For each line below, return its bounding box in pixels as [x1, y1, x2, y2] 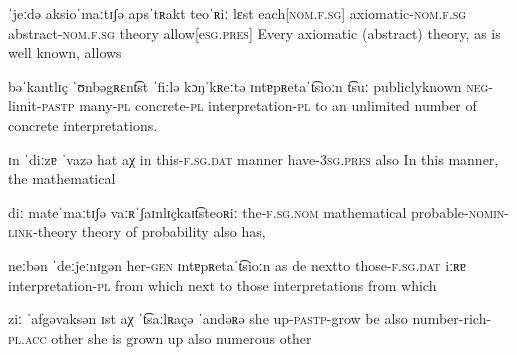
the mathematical [8, 168, 116, 189]
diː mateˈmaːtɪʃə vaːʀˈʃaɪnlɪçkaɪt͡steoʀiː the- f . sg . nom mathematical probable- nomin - [8, 201, 509, 222]
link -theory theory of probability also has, [8, 221, 266, 242]
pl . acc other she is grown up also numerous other [8, 327, 312, 348]
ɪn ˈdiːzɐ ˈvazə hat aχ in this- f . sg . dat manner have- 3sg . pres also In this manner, [8, 148, 499, 169]
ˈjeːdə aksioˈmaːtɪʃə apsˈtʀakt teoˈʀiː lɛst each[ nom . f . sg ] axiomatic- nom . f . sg [8, 3, 467, 23]
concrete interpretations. [8, 114, 158, 135]
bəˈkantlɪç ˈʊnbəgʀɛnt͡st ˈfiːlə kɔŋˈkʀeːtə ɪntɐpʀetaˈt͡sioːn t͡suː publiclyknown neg [8, 75, 489, 96]
